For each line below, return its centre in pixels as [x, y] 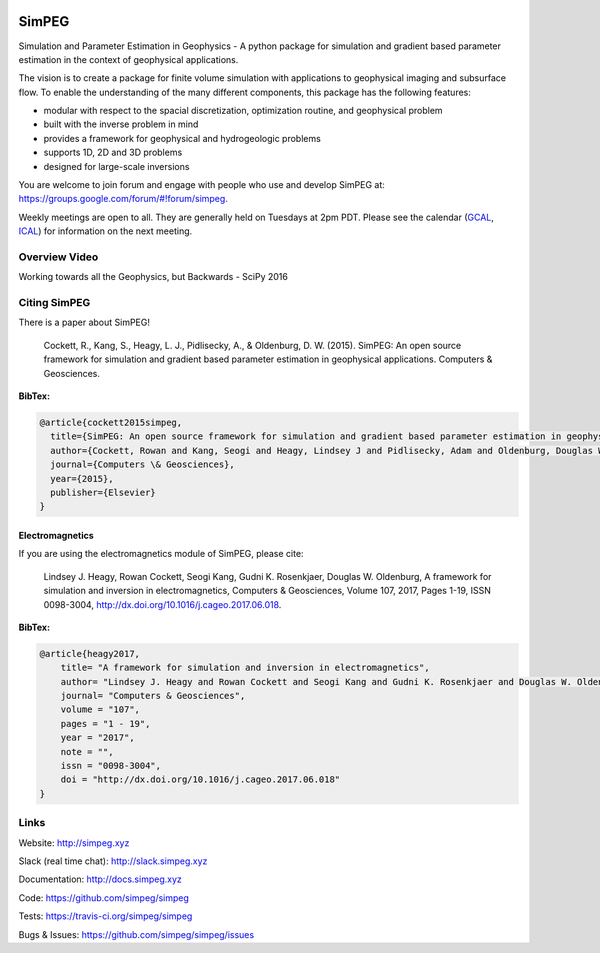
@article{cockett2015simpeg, [111, 423]
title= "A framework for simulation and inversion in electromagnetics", [245, 668]
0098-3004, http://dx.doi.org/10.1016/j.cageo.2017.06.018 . [162, 604]
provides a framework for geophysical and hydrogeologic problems [182, 138]
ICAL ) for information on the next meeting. [105, 231]
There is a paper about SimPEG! [84, 322]
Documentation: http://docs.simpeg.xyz [100, 879]
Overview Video [58, 257]
